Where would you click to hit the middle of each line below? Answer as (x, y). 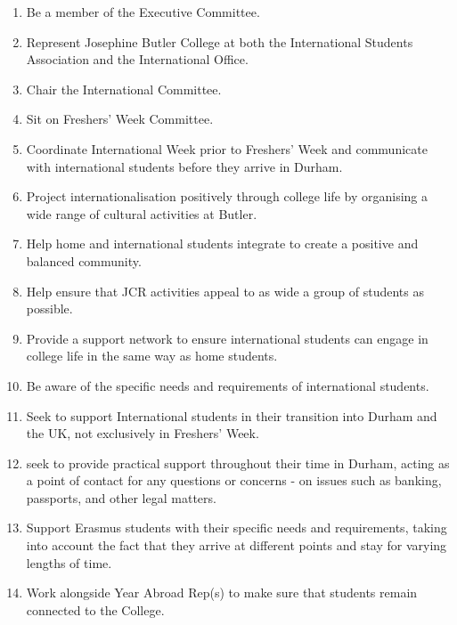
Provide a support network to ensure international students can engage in (227, 338)
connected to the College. (95, 609)
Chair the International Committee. (124, 89)
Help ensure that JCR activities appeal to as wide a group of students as (225, 291)
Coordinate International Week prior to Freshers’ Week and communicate (227, 148)
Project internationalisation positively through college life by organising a (227, 196)
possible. (49, 308)
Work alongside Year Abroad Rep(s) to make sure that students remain (222, 593)
